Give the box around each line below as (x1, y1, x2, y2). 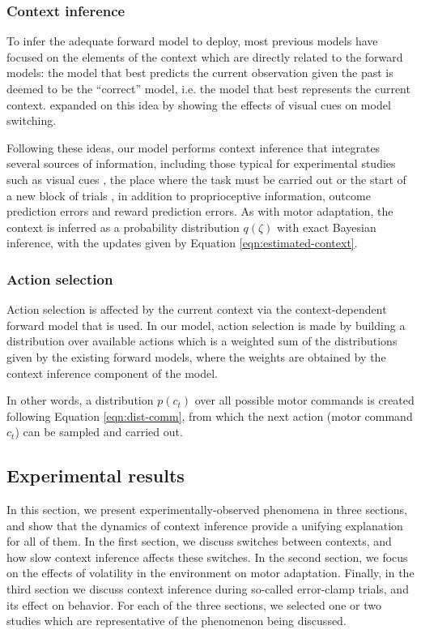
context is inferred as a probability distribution (6, 218, 240, 235)
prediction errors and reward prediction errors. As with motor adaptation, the (6, 203, 393, 220)
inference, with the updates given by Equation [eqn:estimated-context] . (6, 234, 358, 251)
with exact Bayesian (277, 218, 376, 235)
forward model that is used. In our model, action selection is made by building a (6, 316, 406, 333)
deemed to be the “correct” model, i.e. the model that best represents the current (6, 80, 410, 96)
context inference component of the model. (6, 364, 218, 381)
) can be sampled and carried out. (15, 423, 183, 440)
